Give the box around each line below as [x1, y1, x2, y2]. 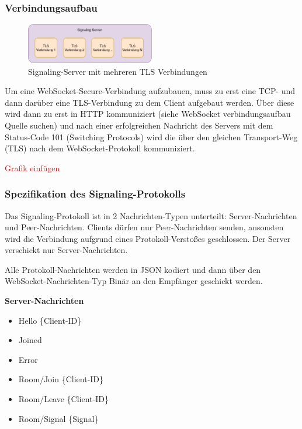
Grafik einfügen [5, 161, 60, 174]
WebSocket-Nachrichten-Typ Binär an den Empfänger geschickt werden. [5, 275, 263, 287]
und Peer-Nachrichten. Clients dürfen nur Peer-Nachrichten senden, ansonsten [5, 221, 284, 233]
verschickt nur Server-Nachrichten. [5, 244, 128, 256]
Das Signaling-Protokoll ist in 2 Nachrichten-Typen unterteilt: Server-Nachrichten [5, 209, 297, 222]
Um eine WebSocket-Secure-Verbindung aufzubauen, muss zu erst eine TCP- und [5, 85, 296, 97]
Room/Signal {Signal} [18, 412, 99, 424]
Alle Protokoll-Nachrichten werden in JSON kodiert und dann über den [5, 263, 261, 275]
